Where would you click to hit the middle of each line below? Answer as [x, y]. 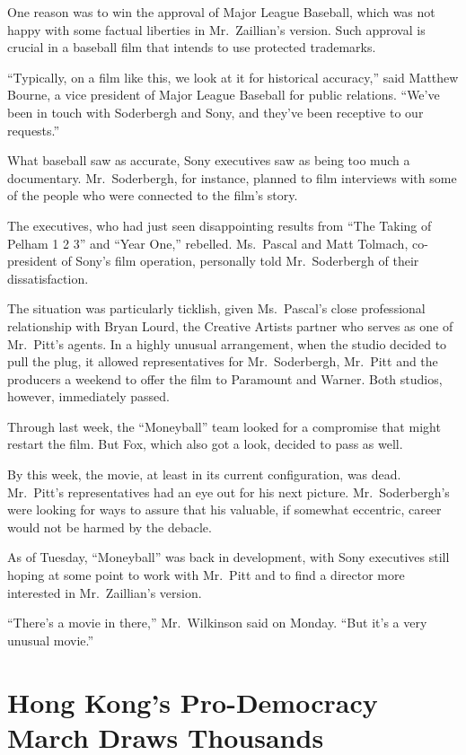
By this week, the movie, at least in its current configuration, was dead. [204, 474]
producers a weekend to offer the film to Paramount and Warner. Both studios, [225, 378]
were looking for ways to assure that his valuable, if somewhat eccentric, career [224, 509]
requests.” [34, 130]
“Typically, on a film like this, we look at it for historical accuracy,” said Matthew [233, 77]
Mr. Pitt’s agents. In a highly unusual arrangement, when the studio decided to [227, 343]
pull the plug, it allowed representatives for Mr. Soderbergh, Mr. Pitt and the [223, 361]
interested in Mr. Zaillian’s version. [105, 592]
